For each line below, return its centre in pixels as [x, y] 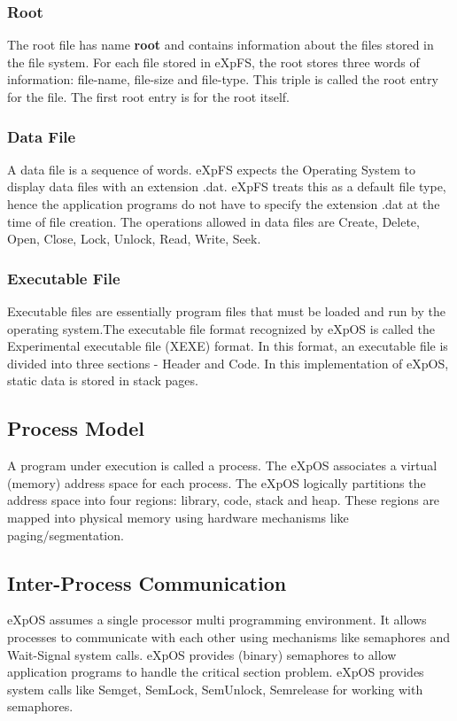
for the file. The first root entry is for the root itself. [148, 97]
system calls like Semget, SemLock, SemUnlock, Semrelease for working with [215, 689]
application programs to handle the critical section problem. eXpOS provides [216, 672]
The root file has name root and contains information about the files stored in [221, 45]
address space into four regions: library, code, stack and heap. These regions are [224, 500]
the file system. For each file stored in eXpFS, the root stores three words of [213, 62]
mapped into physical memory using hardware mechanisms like [178, 517]
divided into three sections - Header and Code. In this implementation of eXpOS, [228, 363]
